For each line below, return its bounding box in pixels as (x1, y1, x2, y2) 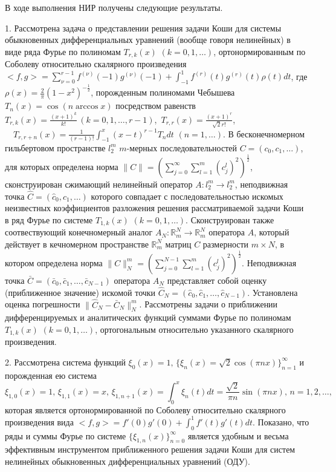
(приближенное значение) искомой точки (5, 286, 156, 298)
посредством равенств (115, 99, 196, 112)
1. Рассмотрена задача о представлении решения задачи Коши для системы (5, 21, 282, 34)
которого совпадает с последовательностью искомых (91, 189, 283, 202)
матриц (165, 237, 192, 250)
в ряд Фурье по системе (5, 213, 93, 226)
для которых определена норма (5, 160, 118, 172)
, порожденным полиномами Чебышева (91, 86, 235, 99)
